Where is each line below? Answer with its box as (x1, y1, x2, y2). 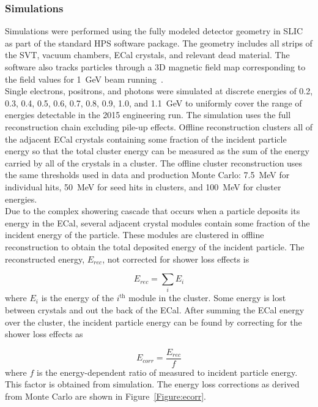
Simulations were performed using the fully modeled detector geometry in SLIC (5, 24, 303, 37)
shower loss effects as (5, 327, 83, 340)
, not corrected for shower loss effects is (102, 252, 250, 265)
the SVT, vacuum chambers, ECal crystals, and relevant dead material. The (5, 48, 290, 61)
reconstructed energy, (5, 252, 85, 265)
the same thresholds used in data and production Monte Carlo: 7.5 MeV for (5, 168, 290, 181)
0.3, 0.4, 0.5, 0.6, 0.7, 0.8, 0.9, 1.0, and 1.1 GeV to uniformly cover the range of (5, 96, 302, 109)
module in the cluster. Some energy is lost (128, 291, 286, 304)
